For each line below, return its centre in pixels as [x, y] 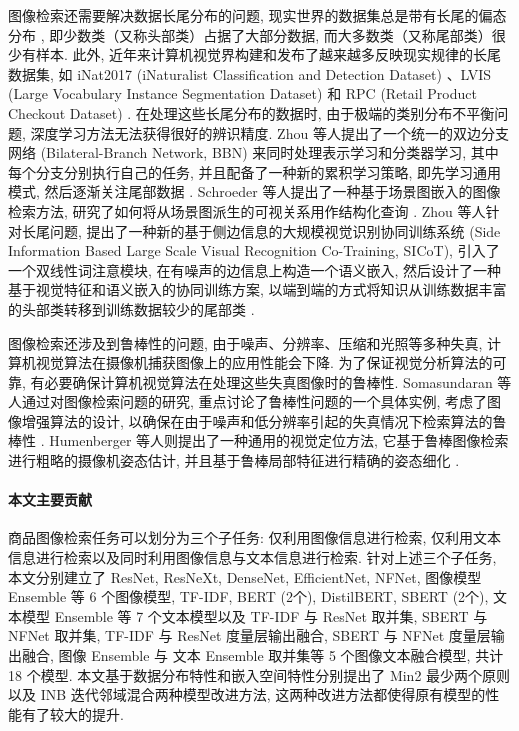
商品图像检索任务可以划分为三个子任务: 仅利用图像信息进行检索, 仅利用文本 [255, 537]
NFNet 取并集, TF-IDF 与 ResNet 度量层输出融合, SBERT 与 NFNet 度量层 [249, 635]
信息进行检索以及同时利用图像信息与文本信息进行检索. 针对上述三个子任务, [252, 557]
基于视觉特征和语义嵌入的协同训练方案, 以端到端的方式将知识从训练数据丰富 [257, 289]
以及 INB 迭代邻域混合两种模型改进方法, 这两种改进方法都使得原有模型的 [247, 694]
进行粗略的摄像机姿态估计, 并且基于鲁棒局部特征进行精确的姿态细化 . [234, 460]
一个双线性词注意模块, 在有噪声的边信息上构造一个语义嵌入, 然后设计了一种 [255, 269]
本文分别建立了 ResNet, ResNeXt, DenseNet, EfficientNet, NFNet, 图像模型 [245, 576]
